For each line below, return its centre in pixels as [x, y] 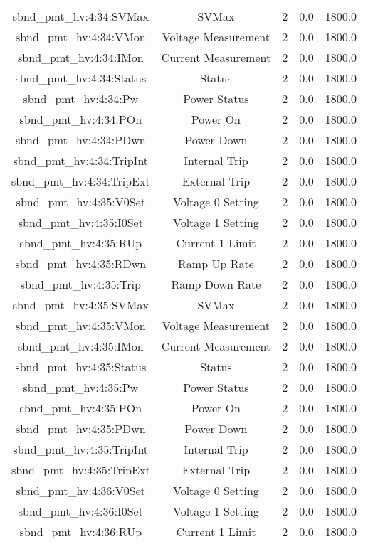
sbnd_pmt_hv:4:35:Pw [81, 387]
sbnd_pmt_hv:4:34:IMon [81, 57]
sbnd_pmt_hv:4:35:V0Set [81, 202]
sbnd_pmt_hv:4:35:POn [81, 408]
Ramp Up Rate [216, 263]
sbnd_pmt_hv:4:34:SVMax [80, 16]
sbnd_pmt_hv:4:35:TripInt [81, 449]
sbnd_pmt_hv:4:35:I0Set [80, 222]
